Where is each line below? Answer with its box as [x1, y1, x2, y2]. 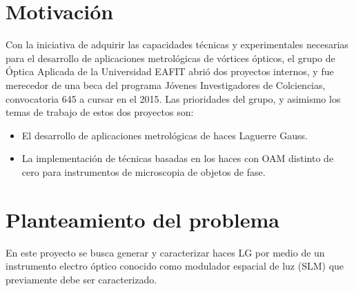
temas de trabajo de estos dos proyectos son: [6, 105, 194, 119]
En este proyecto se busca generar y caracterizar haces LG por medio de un [6, 245, 325, 259]
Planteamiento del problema [6, 205, 279, 233]
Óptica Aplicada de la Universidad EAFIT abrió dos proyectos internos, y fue [6, 64, 334, 79]
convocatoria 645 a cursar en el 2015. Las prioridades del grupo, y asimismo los [6, 91, 341, 106]
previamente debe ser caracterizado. [6, 272, 157, 286]
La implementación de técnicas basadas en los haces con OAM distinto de [21, 151, 334, 165]
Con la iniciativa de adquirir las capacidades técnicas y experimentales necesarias [6, 37, 348, 52]
